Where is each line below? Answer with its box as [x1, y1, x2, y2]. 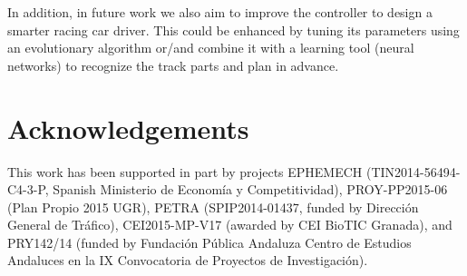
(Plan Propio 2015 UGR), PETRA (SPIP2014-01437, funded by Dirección [7, 197, 419, 216]
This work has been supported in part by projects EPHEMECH [7, 162, 363, 181]
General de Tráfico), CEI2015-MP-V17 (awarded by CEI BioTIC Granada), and [7, 215, 452, 234]
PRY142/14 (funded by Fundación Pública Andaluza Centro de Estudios [7, 232, 412, 251]
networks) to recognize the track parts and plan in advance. [7, 55, 339, 74]
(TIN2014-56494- [366, 162, 461, 181]
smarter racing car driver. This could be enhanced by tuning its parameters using [7, 20, 460, 39]
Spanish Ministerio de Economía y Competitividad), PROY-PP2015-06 [53, 180, 448, 199]
